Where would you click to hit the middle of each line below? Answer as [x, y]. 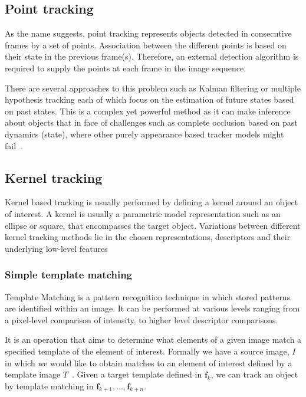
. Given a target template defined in [137, 374]
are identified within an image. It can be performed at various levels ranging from [152, 308]
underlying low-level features [56, 248]
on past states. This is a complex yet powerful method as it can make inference [148, 111]
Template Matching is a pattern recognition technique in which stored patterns [148, 296]
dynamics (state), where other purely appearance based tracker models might [144, 134]
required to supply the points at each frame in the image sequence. [126, 68]
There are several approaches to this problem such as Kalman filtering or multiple [153, 88]
